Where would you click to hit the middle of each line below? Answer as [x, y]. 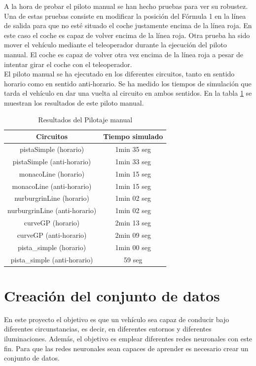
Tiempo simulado [133, 136]
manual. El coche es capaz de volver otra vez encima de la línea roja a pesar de [124, 54]
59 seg [133, 259]
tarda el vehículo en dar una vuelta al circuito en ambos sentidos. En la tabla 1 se [128, 93]
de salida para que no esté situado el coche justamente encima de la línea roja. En [128, 25]
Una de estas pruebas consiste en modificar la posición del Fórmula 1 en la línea [125, 16]
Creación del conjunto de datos [112, 295]
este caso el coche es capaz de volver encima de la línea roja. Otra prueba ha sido [127, 35]
